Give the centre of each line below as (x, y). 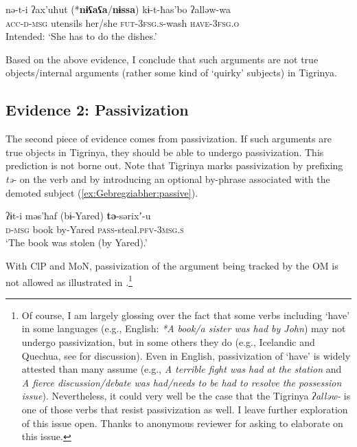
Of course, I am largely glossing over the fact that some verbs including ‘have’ (186, 315)
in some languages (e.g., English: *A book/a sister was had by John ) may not (184, 328)
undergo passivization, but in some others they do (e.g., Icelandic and (168, 341)
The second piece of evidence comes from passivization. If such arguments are (169, 139)
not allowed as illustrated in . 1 (69, 281)
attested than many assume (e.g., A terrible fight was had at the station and (182, 369)
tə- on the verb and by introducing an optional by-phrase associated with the (168, 178)
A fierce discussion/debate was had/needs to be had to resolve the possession (182, 382)
